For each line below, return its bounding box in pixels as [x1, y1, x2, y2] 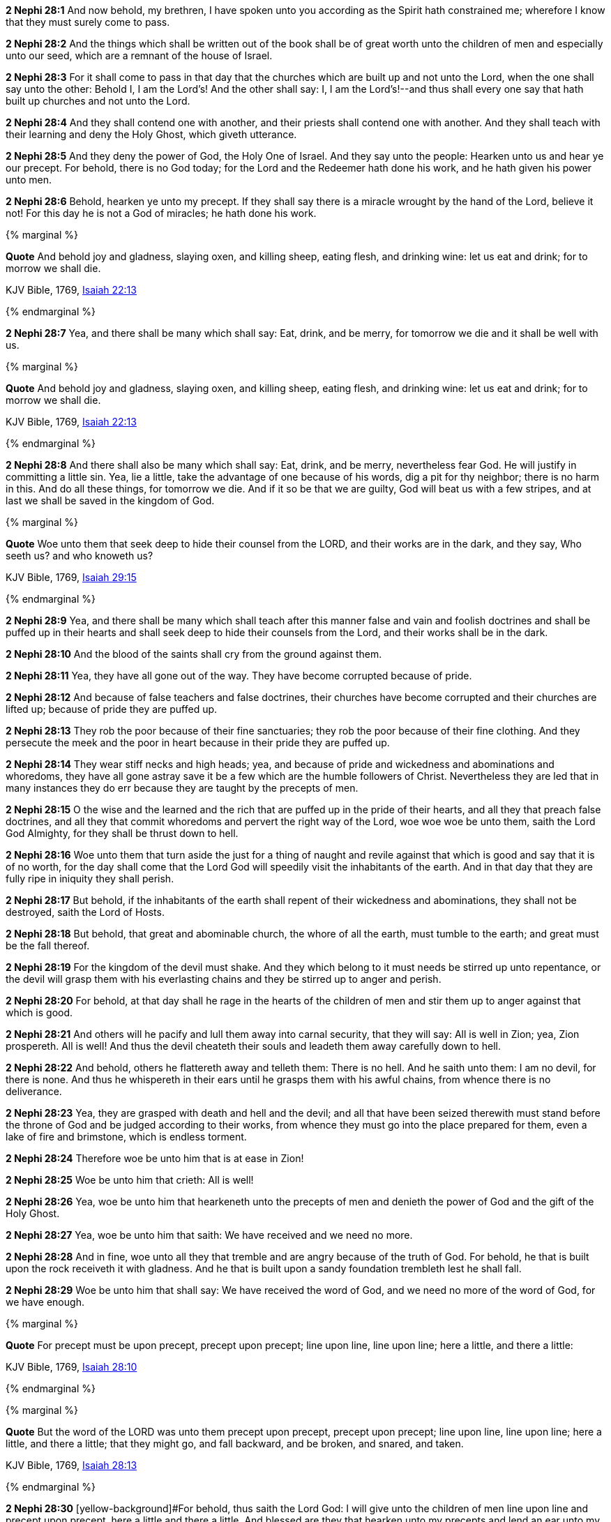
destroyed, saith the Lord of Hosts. [6, 906, 165, 918]
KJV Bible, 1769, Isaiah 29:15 [6, 571, 137, 583]
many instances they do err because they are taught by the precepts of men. [6, 782, 359, 794]
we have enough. [6, 1296, 84, 1308]
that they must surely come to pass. [6, 16, 170, 28]
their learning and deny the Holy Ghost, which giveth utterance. [6, 128, 297, 140]
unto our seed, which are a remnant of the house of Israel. [6, 50, 273, 61]
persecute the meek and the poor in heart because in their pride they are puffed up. [6, 737, 390, 748]
